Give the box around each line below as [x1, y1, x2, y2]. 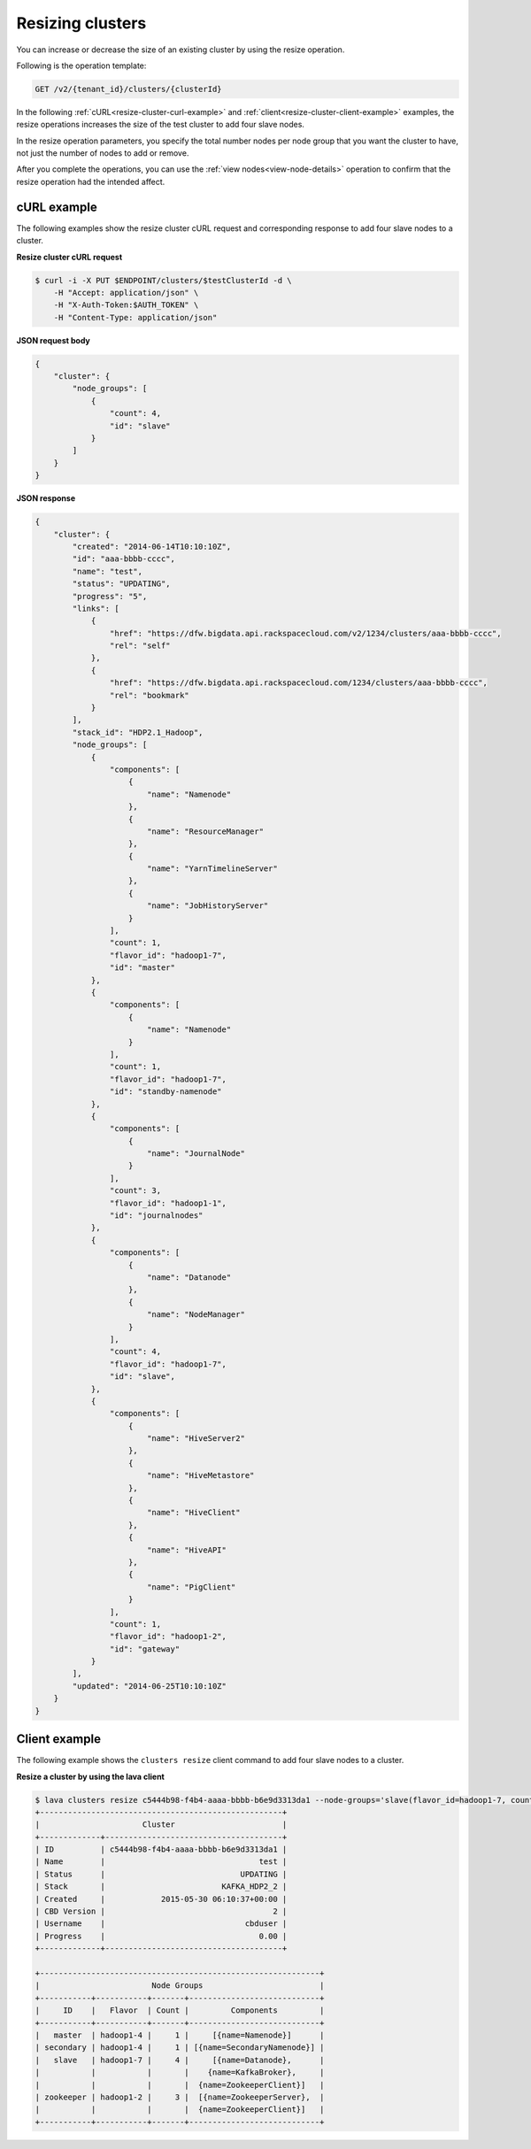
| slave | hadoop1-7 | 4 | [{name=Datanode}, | [35, 2054, 325, 2065]
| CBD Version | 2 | [35, 1906, 288, 1916]
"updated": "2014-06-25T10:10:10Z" [72, 1681, 227, 1691]
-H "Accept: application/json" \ [53, 288, 199, 297]
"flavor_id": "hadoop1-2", [109, 1631, 227, 1642]
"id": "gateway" [109, 1644, 181, 1654]
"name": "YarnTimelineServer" [146, 864, 278, 874]
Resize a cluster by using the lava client [16, 1771, 165, 1782]
